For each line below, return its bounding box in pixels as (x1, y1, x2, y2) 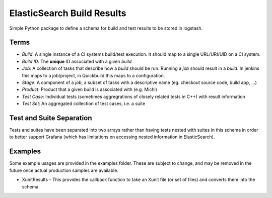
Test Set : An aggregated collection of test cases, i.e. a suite (22, 101, 146, 107)
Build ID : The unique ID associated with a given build (22, 58, 132, 64)
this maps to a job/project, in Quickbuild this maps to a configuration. (22, 72, 165, 78)
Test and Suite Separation (9, 114, 92, 122)
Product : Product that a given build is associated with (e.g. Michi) (22, 86, 157, 92)
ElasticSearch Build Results (9, 8, 126, 19)
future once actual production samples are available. (9, 167, 118, 173)
